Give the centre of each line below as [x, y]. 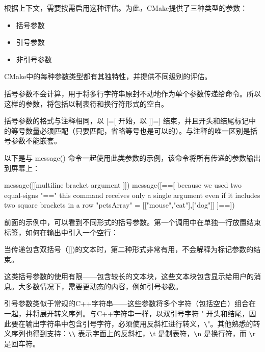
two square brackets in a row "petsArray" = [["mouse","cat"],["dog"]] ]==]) [120, 205]
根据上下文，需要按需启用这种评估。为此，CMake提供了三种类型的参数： [126, 8]
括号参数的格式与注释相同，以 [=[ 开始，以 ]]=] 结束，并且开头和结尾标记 [126, 121]
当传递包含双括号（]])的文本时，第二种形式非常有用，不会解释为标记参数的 [129, 249]
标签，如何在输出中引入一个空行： [61, 232]
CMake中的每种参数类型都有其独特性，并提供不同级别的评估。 [108, 76]
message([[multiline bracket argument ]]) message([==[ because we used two [123, 185]
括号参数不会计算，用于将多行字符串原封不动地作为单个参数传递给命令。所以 [132, 93]
